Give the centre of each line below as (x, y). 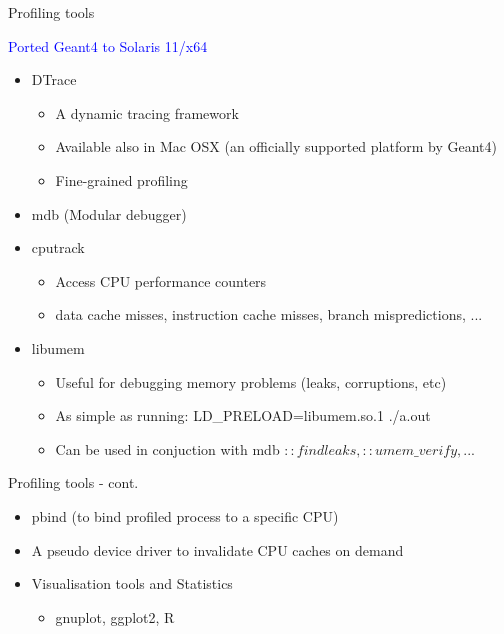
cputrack (58, 247)
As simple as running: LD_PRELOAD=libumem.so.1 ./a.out (243, 415)
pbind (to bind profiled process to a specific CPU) (185, 515)
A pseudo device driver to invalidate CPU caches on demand (217, 549)
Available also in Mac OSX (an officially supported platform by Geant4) (276, 146)
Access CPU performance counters (161, 280)
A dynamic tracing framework (147, 112)
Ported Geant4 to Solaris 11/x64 (108, 45)
